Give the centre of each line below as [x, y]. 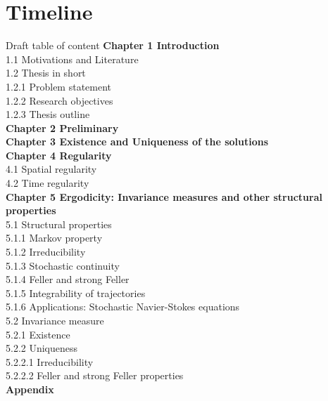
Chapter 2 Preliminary [62, 127]
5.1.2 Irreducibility [46, 252]
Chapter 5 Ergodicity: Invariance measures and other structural [164, 196]
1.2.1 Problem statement [59, 86]
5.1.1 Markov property [54, 238]
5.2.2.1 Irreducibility [50, 361]
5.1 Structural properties [59, 224]
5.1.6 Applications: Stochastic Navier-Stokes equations [123, 307]
